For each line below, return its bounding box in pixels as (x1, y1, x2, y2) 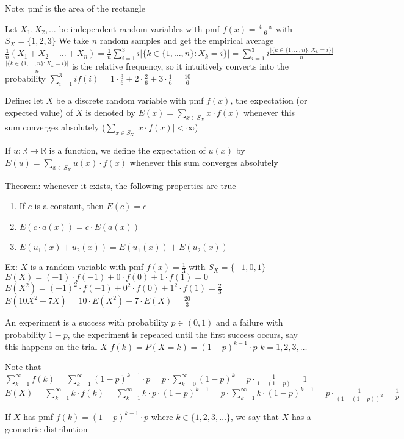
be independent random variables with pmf (59, 22, 220, 35)
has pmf (23, 410, 53, 423)
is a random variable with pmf (30, 260, 144, 273)
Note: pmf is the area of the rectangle (5, 2, 145, 14)
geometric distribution (5, 422, 88, 435)
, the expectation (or (230, 94, 308, 107)
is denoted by (85, 105, 135, 118)
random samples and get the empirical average (99, 34, 274, 47)
